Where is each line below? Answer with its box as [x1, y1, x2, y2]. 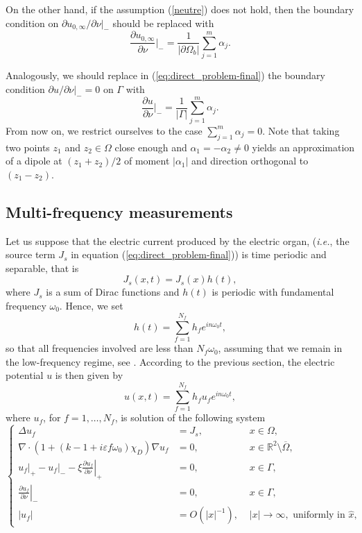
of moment [124, 153, 170, 168]
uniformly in [293, 510, 345, 521]
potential [6, 368, 44, 382]
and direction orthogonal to [191, 153, 309, 168]
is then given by [55, 368, 123, 382]
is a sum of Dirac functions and [46, 285, 180, 299]
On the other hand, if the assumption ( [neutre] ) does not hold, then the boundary [6, 2, 354, 16]
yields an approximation [252, 139, 355, 154]
